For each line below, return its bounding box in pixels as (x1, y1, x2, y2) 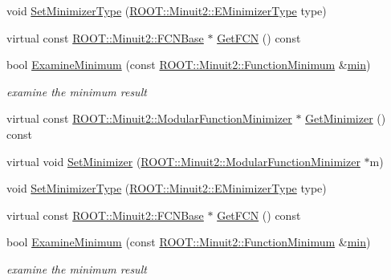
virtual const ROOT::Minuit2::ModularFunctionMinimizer (6, 110, 292, 127)
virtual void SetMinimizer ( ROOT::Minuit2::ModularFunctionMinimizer (6, 152, 360, 169)
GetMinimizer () (305, 110, 386, 127)
